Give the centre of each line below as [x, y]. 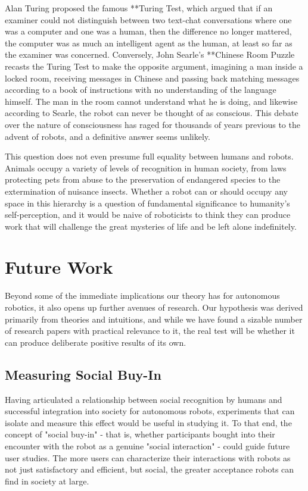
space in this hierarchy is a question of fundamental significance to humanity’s [147, 203]
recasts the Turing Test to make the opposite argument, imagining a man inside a [154, 66]
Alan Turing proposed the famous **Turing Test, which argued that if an [139, 8]
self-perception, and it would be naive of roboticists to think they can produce [148, 215]
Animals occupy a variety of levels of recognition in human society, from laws [146, 168]
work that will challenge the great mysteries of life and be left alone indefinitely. [151, 226]
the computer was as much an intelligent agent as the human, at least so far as [149, 43]
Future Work [59, 267]
